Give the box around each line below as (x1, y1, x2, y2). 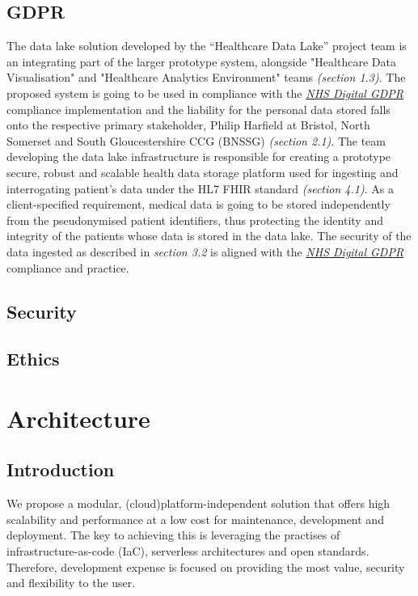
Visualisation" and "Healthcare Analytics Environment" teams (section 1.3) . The (6, 69, 406, 86)
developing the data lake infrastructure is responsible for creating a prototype (6, 148, 391, 165)
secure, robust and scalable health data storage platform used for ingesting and (6, 163, 399, 180)
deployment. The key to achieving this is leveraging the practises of (6, 526, 340, 543)
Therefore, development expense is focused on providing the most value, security (6, 558, 405, 575)
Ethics (6, 346, 60, 371)
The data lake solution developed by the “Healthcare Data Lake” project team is (6, 37, 407, 54)
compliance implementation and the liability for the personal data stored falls (6, 100, 391, 117)
